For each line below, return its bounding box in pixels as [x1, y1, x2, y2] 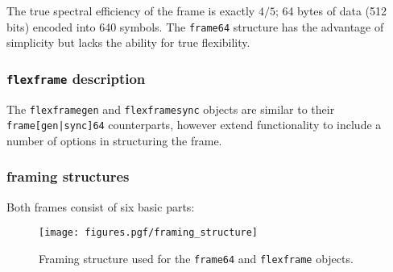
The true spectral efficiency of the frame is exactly [6, 2, 255, 19]
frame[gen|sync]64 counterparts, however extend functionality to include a [6, 116, 382, 133]
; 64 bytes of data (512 [275, 2, 387, 19]
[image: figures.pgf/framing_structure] [39, 227, 259, 239]
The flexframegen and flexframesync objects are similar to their [6, 100, 335, 117]
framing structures [6, 166, 130, 186]
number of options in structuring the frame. [6, 132, 222, 149]
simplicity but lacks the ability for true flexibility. [6, 34, 250, 51]
